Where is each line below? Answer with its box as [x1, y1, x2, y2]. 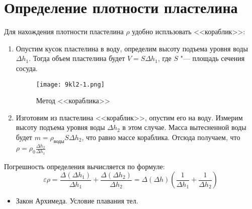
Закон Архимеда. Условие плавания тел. [16, 195, 138, 206]
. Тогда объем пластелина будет [29, 53, 125, 63]
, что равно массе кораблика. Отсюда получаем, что [81, 131, 240, 142]
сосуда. [16, 62, 38, 73]
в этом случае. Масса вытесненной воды [122, 122, 246, 132]
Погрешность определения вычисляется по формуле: [4, 161, 165, 171]
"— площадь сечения [180, 53, 245, 63]
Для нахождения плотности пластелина [4, 26, 124, 37]
